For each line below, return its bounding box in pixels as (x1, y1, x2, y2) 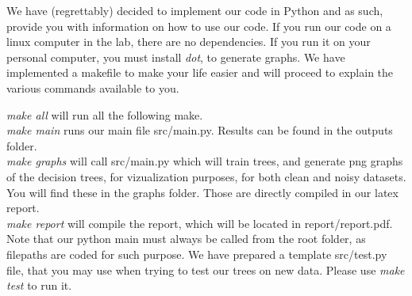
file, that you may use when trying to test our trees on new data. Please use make (6, 261, 405, 278)
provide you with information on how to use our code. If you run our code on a (6, 17, 391, 34)
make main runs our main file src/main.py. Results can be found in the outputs (6, 122, 393, 139)
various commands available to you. (6, 79, 179, 96)
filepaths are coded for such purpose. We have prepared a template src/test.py (6, 245, 387, 262)
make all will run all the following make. (6, 106, 203, 123)
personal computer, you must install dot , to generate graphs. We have (6, 48, 345, 65)
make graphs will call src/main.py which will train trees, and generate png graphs (6, 153, 403, 169)
